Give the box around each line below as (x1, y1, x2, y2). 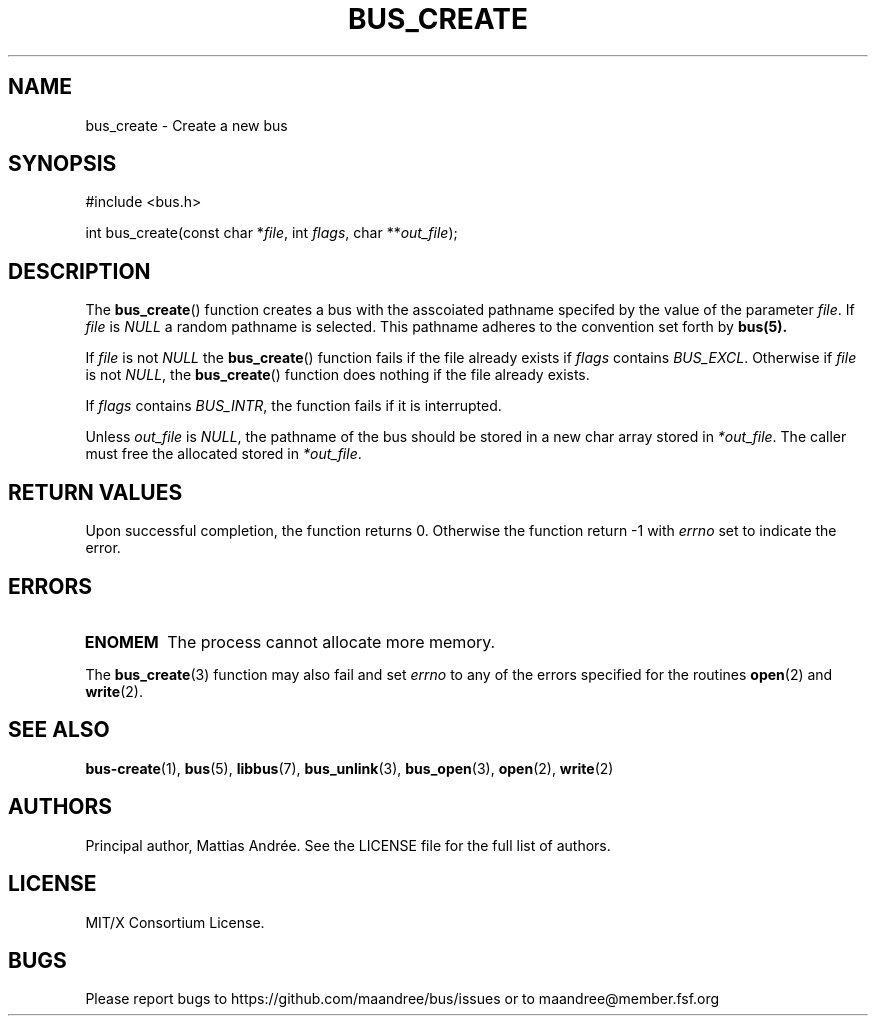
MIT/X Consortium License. (85, 913, 265, 931)
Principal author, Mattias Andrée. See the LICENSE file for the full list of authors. (85, 836, 611, 854)
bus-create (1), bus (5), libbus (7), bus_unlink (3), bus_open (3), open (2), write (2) (85, 759, 614, 777)
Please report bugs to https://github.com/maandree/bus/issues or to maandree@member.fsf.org (85, 990, 720, 1008)
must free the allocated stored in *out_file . (85, 445, 362, 463)
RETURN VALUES (8, 479, 183, 505)
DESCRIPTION (8, 258, 151, 284)
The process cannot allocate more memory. (167, 631, 496, 652)
